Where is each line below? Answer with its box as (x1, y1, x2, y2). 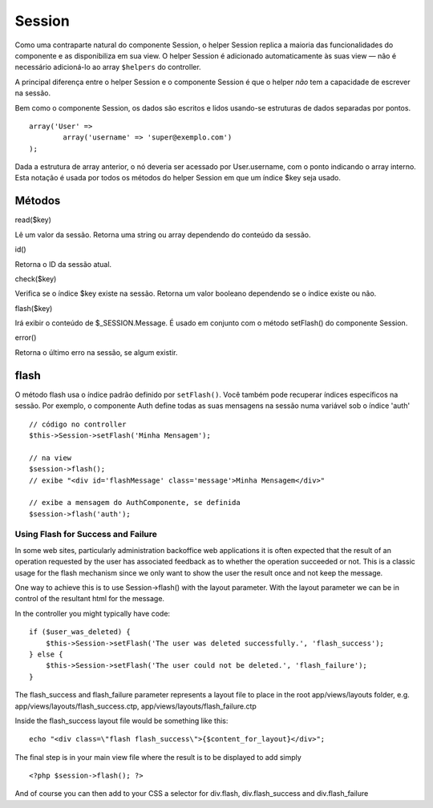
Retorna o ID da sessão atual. (14, 259, 112, 269)
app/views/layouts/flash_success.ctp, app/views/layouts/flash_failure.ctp (14, 701, 257, 711)
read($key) (14, 215, 52, 224)
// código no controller (29, 419, 127, 429)
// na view (29, 453, 72, 463)
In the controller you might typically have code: (14, 608, 171, 618)
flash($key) (14, 303, 53, 313)
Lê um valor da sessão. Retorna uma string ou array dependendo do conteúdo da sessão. (14, 229, 312, 240)
